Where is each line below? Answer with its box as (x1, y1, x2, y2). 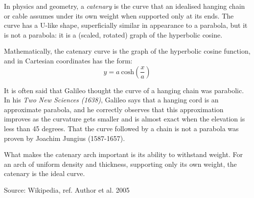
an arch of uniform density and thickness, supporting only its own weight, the (4, 158, 237, 169)
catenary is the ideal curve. (4, 168, 85, 178)
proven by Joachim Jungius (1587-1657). (4, 133, 125, 143)
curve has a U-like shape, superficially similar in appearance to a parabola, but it (4, 20, 248, 30)
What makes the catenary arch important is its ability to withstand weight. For (4, 149, 243, 159)
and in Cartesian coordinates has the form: (4, 55, 133, 65)
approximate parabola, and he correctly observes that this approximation (4, 104, 224, 114)
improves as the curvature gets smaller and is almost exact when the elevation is (4, 114, 245, 124)
